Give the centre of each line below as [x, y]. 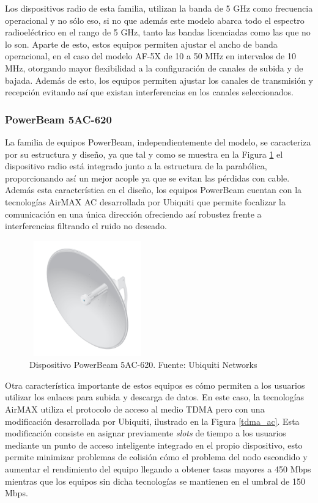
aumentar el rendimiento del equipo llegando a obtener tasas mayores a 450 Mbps [158, 469]
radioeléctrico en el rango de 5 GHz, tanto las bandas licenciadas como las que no [158, 32]
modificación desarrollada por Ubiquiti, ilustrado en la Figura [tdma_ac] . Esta [152, 421]
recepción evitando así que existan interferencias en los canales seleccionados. [149, 92]
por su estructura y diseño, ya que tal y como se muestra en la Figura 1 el [144, 154]
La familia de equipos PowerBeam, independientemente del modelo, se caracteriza [158, 141]
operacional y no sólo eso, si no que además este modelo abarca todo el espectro [155, 20]
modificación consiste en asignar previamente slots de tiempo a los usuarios [146, 433]
